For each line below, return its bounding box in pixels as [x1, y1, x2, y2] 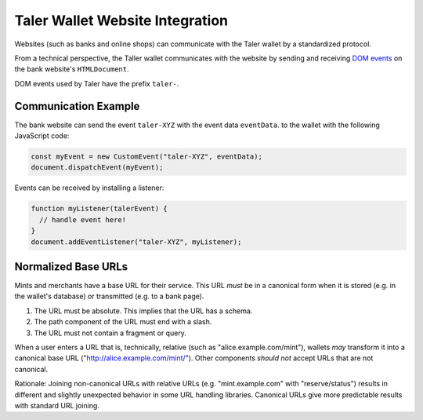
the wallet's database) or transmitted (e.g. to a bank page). [14, 291, 204, 301]
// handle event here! [39, 215, 127, 224]
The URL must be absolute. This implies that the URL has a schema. [34, 306, 253, 316]
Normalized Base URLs [14, 260, 128, 273]
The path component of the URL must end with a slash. [34, 317, 212, 327]
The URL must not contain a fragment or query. [34, 328, 187, 338]
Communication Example [14, 99, 140, 113]
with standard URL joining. [14, 400, 99, 410]
